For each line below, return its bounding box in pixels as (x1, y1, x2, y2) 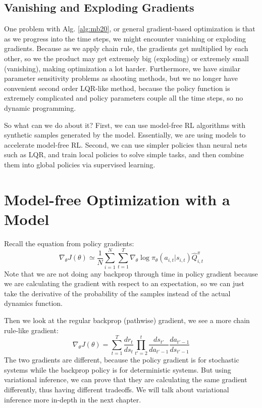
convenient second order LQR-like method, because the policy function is (4, 82, 230, 93)
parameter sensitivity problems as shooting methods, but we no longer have (4, 73, 238, 83)
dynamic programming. (4, 102, 76, 113)
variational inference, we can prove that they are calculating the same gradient (4, 374, 247, 385)
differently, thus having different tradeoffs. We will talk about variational (4, 384, 229, 395)
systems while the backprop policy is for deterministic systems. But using (4, 364, 231, 375)
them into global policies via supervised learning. (4, 159, 155, 169)
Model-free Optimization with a (4, 189, 230, 209)
